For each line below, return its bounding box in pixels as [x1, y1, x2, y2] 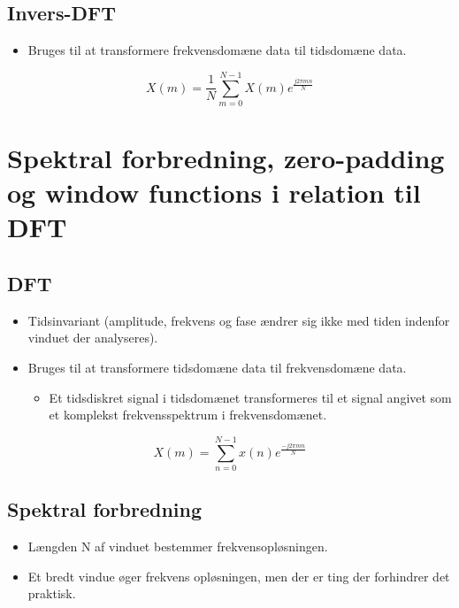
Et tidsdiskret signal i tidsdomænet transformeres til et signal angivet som [49, 388, 452, 406]
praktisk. [27, 584, 76, 603]
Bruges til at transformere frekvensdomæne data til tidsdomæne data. [27, 41, 407, 59]
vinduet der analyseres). [27, 328, 158, 347]
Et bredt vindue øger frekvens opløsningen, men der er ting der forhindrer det [27, 566, 450, 585]
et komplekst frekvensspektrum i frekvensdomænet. [49, 405, 327, 424]
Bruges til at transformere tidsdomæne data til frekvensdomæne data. [27, 358, 407, 377]
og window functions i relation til [7, 174, 421, 211]
